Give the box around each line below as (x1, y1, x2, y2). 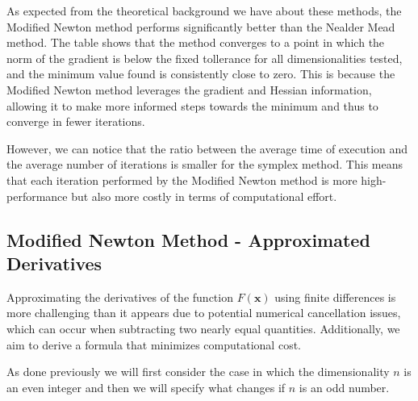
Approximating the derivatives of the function (6, 288, 233, 305)
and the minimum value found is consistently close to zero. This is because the (6, 65, 395, 82)
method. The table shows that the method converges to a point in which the (6, 34, 385, 51)
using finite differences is (274, 288, 396, 305)
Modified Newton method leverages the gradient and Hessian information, (6, 81, 372, 98)
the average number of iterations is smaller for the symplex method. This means (6, 156, 403, 173)
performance (6, 187, 68, 204)
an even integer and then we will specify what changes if (6, 378, 286, 395)
